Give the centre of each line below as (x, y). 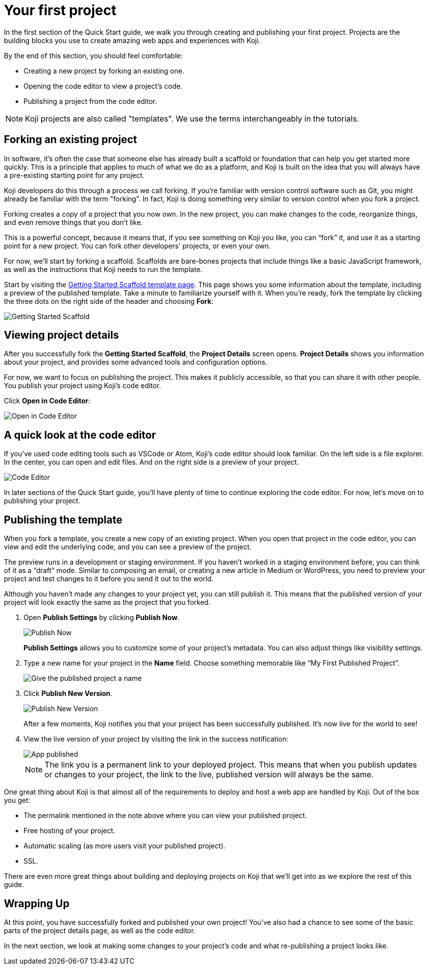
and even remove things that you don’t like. (73, 222)
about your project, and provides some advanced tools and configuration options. (136, 362)
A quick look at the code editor (80, 435)
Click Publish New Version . (68, 694)
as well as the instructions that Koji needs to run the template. (103, 269)
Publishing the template (63, 520)
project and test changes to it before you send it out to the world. (109, 579)
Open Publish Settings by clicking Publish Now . (102, 618)
